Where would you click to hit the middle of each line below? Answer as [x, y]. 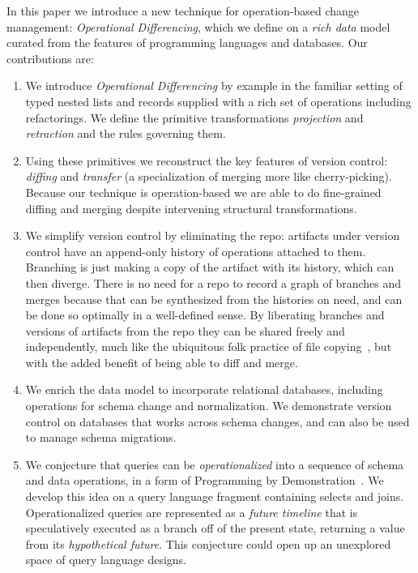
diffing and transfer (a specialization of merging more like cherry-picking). [209, 176]
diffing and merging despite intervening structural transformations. [191, 208]
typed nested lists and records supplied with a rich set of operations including [218, 101]
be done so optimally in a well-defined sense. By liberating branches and [205, 315]
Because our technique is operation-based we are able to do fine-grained [203, 192]
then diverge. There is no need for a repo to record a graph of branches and [213, 282]
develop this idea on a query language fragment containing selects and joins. [215, 496]
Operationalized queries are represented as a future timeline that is [192, 512]
